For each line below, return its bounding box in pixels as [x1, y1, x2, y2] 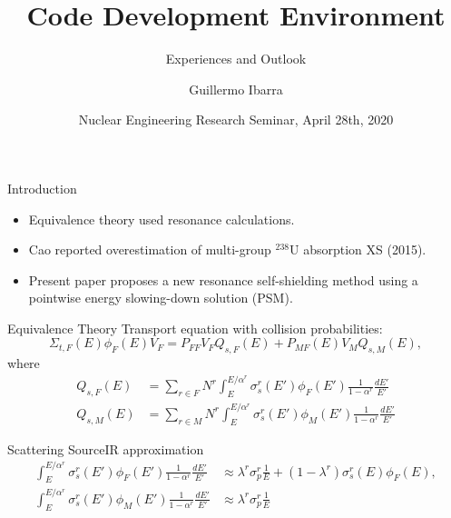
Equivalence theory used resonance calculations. [28, 209, 295, 228]
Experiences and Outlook [165, 49, 307, 68]
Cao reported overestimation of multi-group [28, 240, 271, 259]
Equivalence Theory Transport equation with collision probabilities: [7, 318, 383, 337]
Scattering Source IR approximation [7, 439, 204, 458]
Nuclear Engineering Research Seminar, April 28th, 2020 [78, 110, 394, 129]
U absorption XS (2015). [289, 240, 426, 259]
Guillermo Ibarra [189, 79, 283, 98]
